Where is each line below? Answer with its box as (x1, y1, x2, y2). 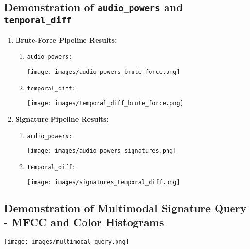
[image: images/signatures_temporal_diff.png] (27, 178, 180, 186)
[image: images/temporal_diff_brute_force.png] (27, 100, 183, 107)
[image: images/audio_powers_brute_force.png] (27, 69, 180, 75)
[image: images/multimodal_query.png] (4, 238, 129, 245)
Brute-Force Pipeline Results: (15, 35, 117, 45)
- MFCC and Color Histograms (4, 214, 164, 229)
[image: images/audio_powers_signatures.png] (27, 147, 177, 155)
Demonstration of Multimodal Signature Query (4, 200, 247, 215)
